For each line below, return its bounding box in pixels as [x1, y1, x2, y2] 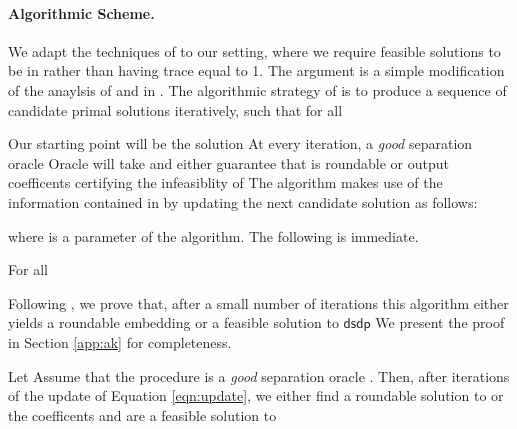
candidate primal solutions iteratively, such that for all [8, 99, 343, 120]
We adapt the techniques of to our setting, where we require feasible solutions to [8, 40, 501, 61]
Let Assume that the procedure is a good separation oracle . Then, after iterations [8, 365, 510, 386]
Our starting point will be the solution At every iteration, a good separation [8, 133, 473, 154]
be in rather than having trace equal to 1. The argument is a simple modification [8, 60, 505, 81]
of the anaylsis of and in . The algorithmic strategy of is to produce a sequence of [8, 79, 507, 100]
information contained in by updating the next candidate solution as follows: [8, 191, 478, 212]
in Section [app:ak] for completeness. [8, 331, 232, 352]
